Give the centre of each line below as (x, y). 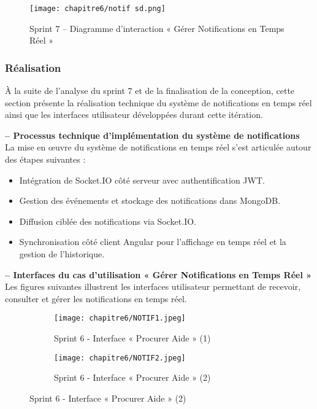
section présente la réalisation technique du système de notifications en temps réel (158, 102)
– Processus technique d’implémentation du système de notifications (152, 135)
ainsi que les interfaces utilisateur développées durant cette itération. (134, 115)
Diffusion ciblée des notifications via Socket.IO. (108, 221)
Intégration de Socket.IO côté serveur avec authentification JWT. (142, 180)
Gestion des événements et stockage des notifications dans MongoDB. (150, 201)
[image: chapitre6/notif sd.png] (97, 9)
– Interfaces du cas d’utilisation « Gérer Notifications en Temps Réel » (158, 274)
